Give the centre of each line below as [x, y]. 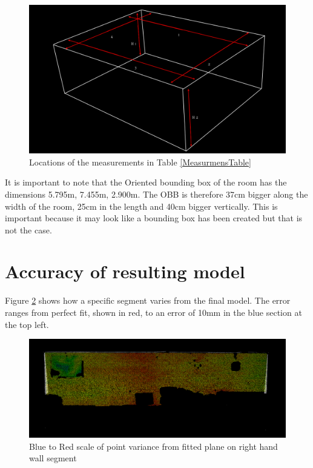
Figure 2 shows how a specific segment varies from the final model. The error [148, 300]
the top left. [27, 324]
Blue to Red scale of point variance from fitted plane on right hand [153, 446]
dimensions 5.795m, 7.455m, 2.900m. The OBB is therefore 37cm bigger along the [156, 194]
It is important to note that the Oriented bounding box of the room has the [146, 182]
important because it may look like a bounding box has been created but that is [154, 218]
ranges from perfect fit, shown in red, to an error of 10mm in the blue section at [153, 312]
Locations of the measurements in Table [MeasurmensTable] [140, 162]
